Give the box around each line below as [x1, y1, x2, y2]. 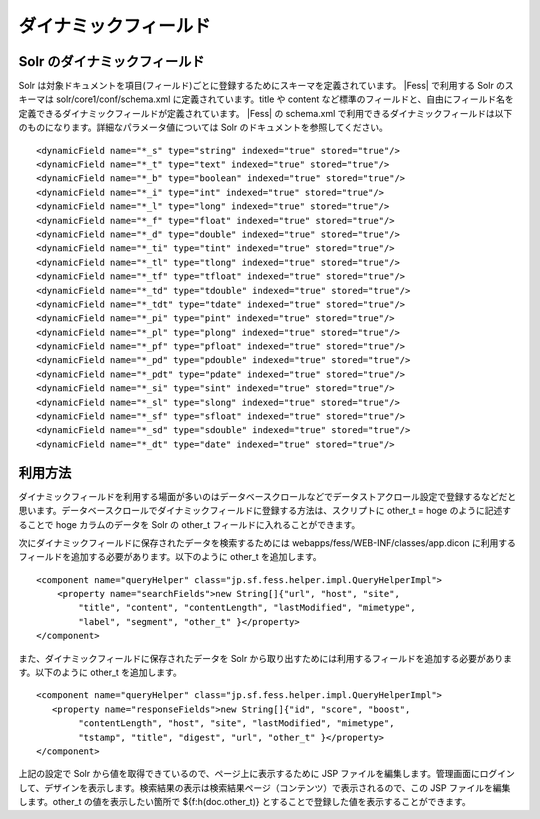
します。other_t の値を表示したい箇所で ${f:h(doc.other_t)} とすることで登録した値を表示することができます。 [18, 796, 471, 808]
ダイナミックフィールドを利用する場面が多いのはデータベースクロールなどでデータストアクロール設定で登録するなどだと [18, 490, 517, 502]
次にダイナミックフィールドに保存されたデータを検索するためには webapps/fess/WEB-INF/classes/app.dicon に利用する [18, 536, 517, 549]
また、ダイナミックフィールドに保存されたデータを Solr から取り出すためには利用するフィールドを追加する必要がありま [18, 652, 513, 664]
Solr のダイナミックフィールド [18, 53, 205, 70]
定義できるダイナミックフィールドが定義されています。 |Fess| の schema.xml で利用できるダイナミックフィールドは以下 [18, 107, 513, 119]
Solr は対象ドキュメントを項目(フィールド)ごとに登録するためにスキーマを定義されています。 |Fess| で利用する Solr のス [18, 80, 514, 92]
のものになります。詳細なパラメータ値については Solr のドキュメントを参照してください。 [18, 121, 389, 134]
